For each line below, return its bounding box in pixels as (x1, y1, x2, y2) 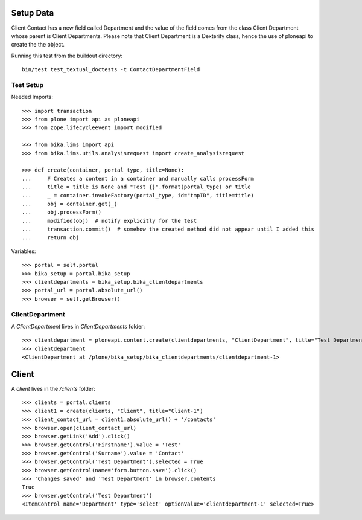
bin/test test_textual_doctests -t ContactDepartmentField (22, 66, 200, 73)
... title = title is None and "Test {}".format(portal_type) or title (22, 184, 251, 190)
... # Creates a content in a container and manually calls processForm (22, 175, 255, 182)
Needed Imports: (11, 94, 54, 101)
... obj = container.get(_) (22, 200, 118, 207)
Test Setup (11, 80, 44, 89)
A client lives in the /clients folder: (11, 385, 96, 393)
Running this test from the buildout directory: (11, 52, 123, 59)
